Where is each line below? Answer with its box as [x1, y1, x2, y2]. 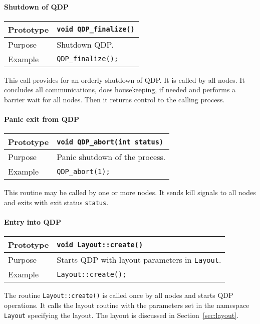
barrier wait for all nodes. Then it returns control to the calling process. [4, 94, 225, 104]
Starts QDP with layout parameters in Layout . [57, 254, 221, 266]
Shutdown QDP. [57, 38, 114, 50]
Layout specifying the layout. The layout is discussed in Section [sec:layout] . [4, 309, 239, 320]
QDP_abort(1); [57, 167, 110, 176]
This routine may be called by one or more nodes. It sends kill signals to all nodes [4, 187, 256, 198]
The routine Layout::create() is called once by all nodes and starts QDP [4, 290, 233, 300]
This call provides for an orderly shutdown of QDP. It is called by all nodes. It [4, 74, 245, 85]
